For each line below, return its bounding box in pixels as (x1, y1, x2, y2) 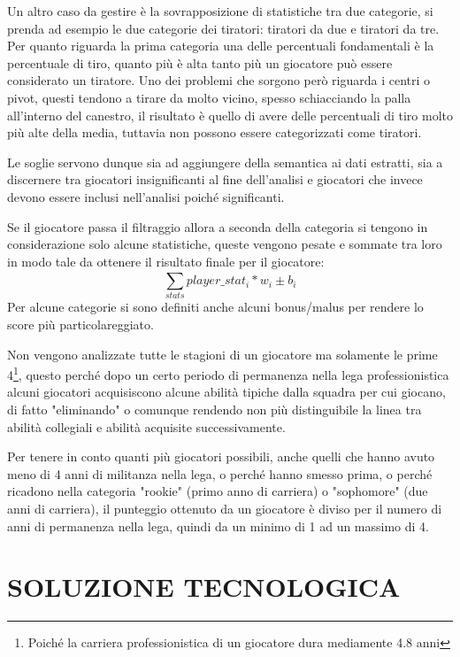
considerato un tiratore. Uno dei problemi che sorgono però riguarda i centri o (7, 71, 431, 89)
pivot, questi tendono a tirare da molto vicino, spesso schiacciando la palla (7, 88, 411, 106)
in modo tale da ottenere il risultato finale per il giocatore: (7, 251, 325, 270)
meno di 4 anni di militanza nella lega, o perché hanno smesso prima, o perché (7, 464, 433, 483)
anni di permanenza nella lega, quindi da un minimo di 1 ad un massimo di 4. (7, 516, 430, 535)
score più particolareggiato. (7, 315, 154, 334)
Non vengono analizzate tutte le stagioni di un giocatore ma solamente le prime (7, 344, 438, 363)
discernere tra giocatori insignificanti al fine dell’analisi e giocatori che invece (7, 170, 423, 189)
